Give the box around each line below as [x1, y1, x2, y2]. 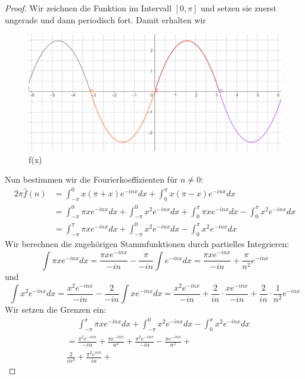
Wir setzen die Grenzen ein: [5, 303, 107, 316]
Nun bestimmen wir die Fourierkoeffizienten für [5, 173, 178, 186]
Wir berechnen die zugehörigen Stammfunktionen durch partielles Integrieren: [5, 237, 290, 249]
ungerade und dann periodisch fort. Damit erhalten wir [5, 13, 206, 26]
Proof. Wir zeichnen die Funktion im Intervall [5, 2, 172, 14]
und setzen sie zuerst [201, 2, 277, 14]
